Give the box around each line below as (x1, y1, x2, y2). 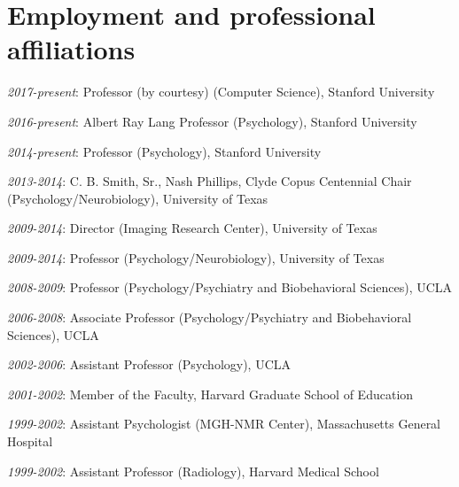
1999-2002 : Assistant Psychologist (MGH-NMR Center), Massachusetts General (7, 414, 441, 433)
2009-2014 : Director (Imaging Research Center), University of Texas (7, 219, 377, 237)
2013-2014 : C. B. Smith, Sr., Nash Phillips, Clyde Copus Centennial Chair (7, 172, 412, 190)
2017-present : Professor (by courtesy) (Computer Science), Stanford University (7, 82, 435, 101)
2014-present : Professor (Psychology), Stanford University (7, 142, 322, 160)
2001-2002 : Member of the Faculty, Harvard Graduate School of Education (7, 384, 414, 403)
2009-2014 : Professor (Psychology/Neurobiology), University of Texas (7, 248, 385, 267)
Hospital (7, 432, 53, 451)
